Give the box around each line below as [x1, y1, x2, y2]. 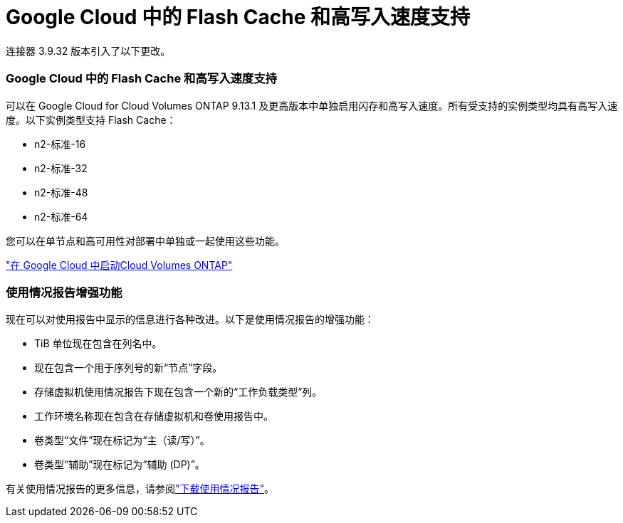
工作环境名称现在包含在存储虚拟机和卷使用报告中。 [34, 410, 273, 423]
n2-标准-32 [34, 162, 88, 174]
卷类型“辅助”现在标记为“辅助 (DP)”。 [34, 458, 205, 471]
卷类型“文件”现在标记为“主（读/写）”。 [34, 434, 210, 447]
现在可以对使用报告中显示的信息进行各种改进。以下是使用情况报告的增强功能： [6, 313, 375, 326]
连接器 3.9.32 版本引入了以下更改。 [6, 44, 171, 57]
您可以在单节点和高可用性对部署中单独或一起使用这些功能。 [6, 234, 285, 247]
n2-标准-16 [34, 137, 86, 150]
